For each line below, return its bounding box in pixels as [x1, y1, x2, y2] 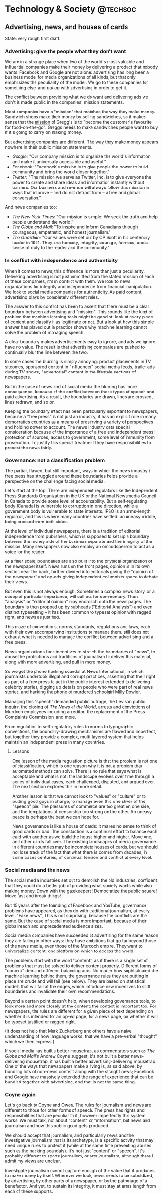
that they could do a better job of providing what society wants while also [5, 883, 152, 889]
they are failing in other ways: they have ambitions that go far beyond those [5, 938, 157, 944]
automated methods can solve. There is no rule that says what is [12, 768, 142, 774]
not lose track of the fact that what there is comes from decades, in [12, 849, 147, 855]
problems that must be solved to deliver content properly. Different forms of [5, 963, 157, 969]
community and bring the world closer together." [12, 169, 110, 175]
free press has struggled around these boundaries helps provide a [5, 473, 138, 479]
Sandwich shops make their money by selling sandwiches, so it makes [5, 114, 146, 120]
